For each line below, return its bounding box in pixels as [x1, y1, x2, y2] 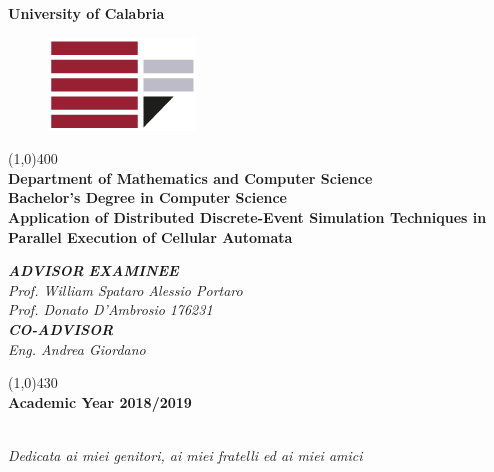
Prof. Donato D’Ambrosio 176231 [8, 299, 213, 320]
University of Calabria [8, 3, 165, 23]
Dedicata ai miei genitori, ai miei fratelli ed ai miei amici [8, 444, 363, 465]
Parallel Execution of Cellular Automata [8, 226, 293, 247]
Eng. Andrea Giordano [8, 338, 146, 359]
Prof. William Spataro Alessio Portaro [8, 279, 243, 300]
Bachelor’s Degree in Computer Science [8, 187, 287, 208]
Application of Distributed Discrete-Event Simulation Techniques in [8, 206, 487, 227]
